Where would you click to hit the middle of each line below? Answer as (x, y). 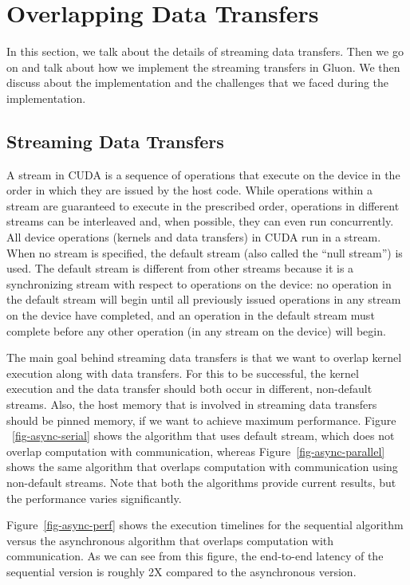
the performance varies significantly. (94, 498)
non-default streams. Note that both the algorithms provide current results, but (201, 482)
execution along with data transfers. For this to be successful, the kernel (183, 373)
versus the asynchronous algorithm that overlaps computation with (170, 540)
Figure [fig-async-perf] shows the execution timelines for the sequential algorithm (205, 525)
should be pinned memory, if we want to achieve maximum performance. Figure (201, 420)
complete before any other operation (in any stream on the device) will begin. (196, 330)
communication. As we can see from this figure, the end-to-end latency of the (195, 556)
